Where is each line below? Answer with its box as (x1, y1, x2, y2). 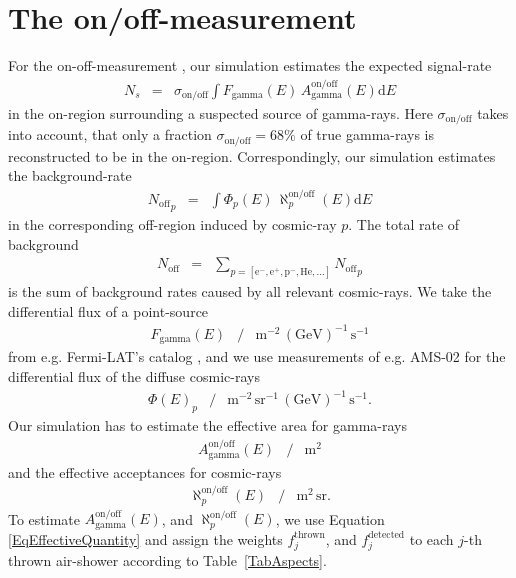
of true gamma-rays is (300, 124, 435, 145)
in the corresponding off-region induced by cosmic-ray (8, 214, 337, 235)
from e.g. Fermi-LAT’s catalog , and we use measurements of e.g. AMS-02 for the (8, 346, 506, 367)
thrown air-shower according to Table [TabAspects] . (8, 549, 327, 570)
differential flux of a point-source (8, 300, 209, 321)
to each (409, 528, 454, 549)
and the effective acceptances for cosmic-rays (8, 461, 282, 482)
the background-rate (8, 165, 132, 186)
